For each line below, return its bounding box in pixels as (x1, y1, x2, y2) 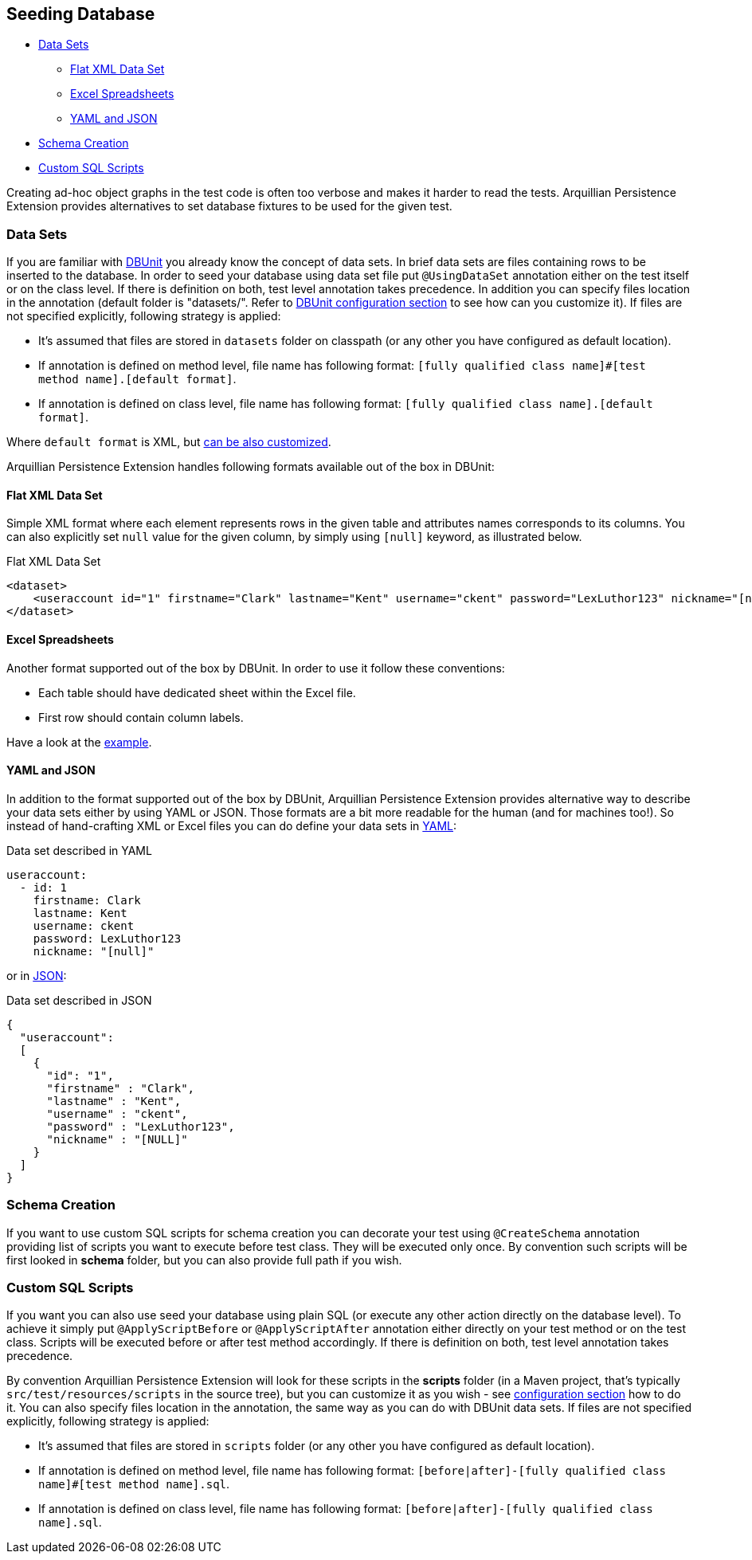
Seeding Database (6, 4, 155, 24)
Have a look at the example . (6, 735, 152, 749)
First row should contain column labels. (38, 710, 244, 724)
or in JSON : (6, 968, 67, 982)
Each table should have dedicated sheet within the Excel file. (38, 685, 356, 700)
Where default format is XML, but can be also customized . (6, 435, 331, 449)
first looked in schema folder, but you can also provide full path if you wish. (6, 1252, 402, 1267)
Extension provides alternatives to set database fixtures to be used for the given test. (6, 199, 452, 214)
